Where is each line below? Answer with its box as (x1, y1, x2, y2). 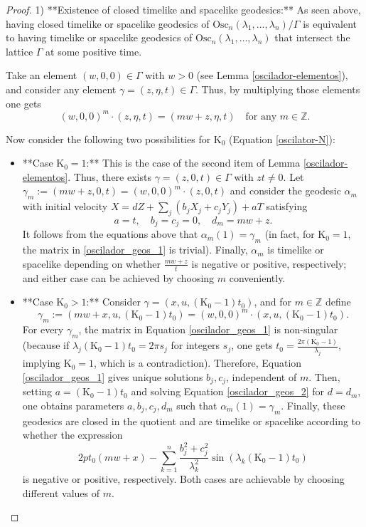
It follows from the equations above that (22, 226, 198, 241)
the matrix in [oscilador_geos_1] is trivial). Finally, (22, 242, 248, 257)
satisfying (266, 199, 308, 214)
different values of (22, 485, 100, 500)
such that (176, 397, 217, 412)
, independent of (226, 369, 297, 384)
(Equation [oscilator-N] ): (229, 131, 335, 146)
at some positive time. (45, 43, 142, 58)
